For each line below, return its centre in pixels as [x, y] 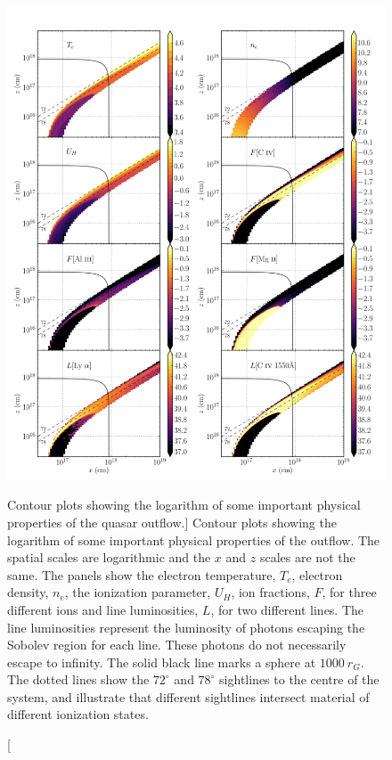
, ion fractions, [270, 592]
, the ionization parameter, [138, 592]
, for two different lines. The [287, 609]
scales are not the [307, 557]
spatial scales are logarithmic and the [109, 557]
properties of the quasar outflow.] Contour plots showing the [172, 522]
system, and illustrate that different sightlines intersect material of [188, 696]
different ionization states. [78, 714]
